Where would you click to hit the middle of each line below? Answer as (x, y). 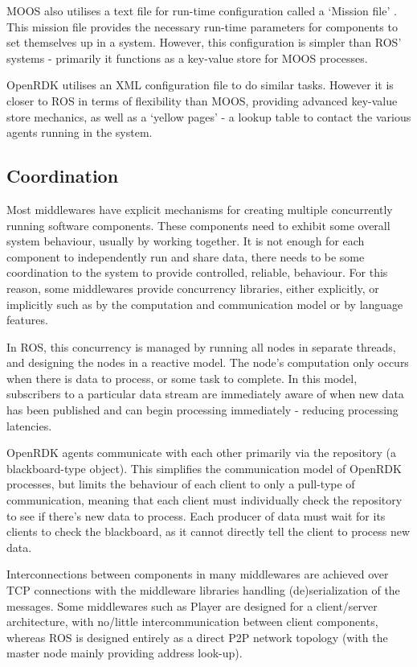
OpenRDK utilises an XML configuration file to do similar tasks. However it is (200, 85)
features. (27, 320)
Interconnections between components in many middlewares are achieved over (198, 574)
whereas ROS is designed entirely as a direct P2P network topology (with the (197, 637)
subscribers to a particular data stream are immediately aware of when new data (205, 394)
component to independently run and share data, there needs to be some (186, 256)
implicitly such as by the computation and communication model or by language (205, 304)
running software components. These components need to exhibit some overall (198, 225)
